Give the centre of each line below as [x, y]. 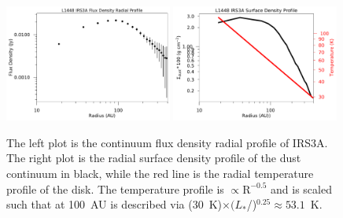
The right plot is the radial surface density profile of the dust [154, 158]
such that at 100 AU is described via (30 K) [114, 204]
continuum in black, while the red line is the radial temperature [160, 174]
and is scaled [301, 188]
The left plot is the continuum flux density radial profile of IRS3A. [167, 142]
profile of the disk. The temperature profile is [115, 188]
